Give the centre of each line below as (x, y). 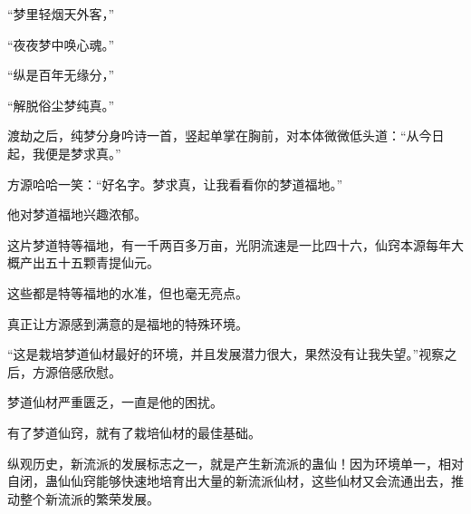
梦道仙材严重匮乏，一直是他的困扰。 (115, 402)
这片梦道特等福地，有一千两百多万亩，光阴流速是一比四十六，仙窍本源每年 (229, 244)
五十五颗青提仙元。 (102, 262)
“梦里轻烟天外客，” (61, 14)
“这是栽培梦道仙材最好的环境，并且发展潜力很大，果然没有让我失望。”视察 (226, 354)
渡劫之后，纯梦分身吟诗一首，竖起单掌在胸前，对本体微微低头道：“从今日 (226, 136)
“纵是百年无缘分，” (61, 75)
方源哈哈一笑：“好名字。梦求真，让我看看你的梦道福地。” (175, 184)
